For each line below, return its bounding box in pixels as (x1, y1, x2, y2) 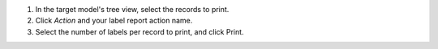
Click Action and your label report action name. (35, 16, 193, 26)
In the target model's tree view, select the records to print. (35, 5, 230, 14)
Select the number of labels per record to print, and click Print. (35, 27, 244, 36)
